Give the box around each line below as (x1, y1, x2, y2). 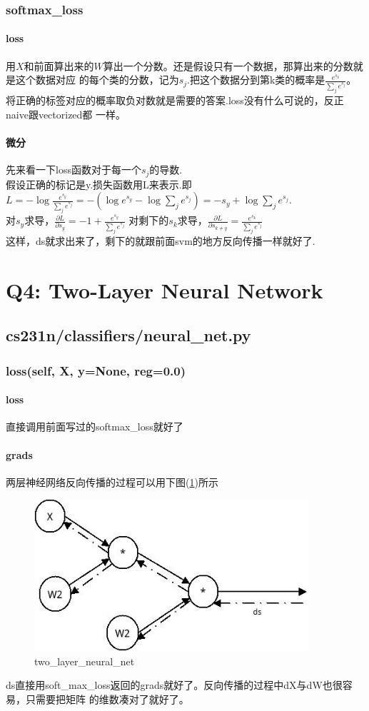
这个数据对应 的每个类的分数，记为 (15, 72, 179, 87)
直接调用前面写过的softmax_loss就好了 (6, 419, 183, 434)
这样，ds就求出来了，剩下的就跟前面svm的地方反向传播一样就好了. (6, 233, 315, 248)
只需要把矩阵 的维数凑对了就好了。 (25, 692, 189, 706)
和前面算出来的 (24, 58, 94, 73)
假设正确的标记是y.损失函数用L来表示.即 (6, 176, 192, 191)
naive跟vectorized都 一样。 (6, 106, 126, 121)
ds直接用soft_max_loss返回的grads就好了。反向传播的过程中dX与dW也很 (6, 677, 343, 692)
